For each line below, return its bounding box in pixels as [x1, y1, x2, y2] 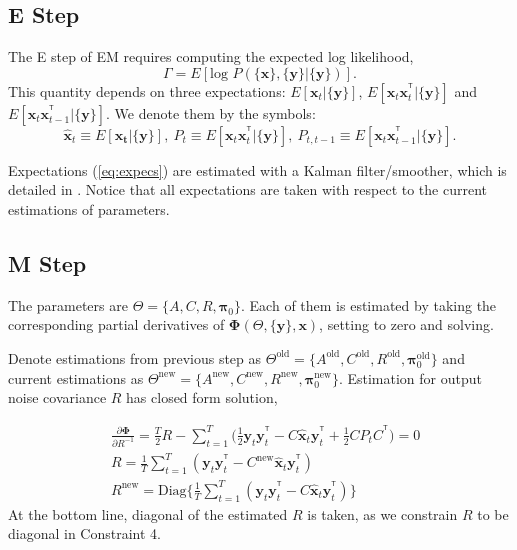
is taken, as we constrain [307, 503, 458, 524]
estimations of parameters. [8, 198, 170, 219]
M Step [8, 247, 87, 278]
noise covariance [8, 387, 107, 408]
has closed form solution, [126, 387, 278, 408]
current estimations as [8, 367, 144, 388]
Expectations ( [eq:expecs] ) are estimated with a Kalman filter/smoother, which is [8, 159, 507, 180]
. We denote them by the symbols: [106, 102, 316, 123]
